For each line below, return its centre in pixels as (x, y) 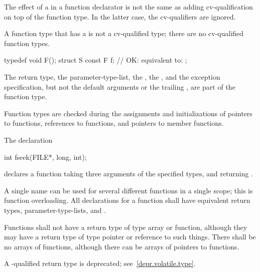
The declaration (28, 140)
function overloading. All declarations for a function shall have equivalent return (127, 200)
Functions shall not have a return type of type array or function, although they (126, 227)
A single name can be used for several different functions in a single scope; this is (128, 190)
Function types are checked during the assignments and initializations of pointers (128, 113)
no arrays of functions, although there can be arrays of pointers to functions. (122, 246)
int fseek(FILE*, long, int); (45, 157)
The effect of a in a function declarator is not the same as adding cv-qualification (128, 7)
